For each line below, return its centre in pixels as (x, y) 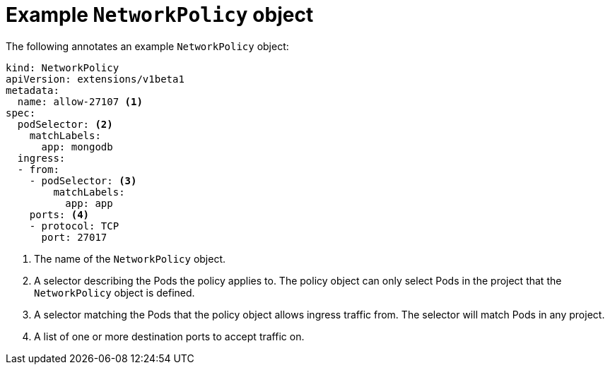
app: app (89, 203)
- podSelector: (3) (83, 180)
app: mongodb (77, 147)
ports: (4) (59, 214)
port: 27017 (74, 237)
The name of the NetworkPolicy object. (130, 258)
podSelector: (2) (65, 124)
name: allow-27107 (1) (80, 101)
